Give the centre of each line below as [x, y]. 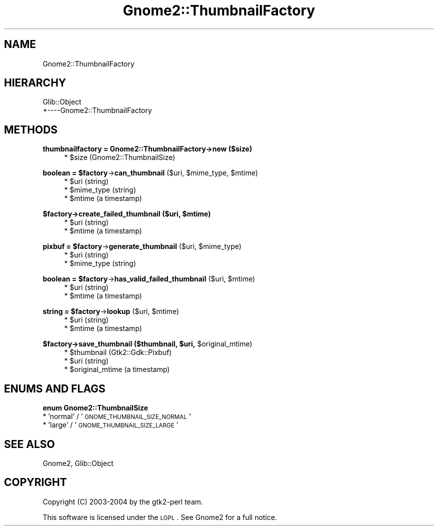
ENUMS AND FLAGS [55, 388]
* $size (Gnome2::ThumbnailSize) [120, 157]
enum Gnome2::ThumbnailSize [95, 408]
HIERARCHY [35, 83]
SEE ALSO [29, 444]
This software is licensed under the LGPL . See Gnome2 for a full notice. [160, 517]
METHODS [31, 129]
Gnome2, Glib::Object [78, 463]
